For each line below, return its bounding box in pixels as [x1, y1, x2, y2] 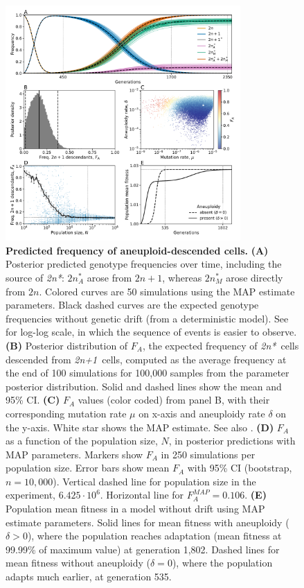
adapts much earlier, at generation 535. [6, 569, 172, 584]
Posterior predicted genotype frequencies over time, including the [6, 257, 282, 271]
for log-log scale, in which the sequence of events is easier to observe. [6, 325, 297, 339]
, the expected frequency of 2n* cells [142, 338, 299, 352]
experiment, [6, 487, 55, 502]
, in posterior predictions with [168, 433, 296, 448]
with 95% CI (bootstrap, [187, 460, 292, 475]
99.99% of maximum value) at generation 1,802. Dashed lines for [6, 542, 280, 556]
